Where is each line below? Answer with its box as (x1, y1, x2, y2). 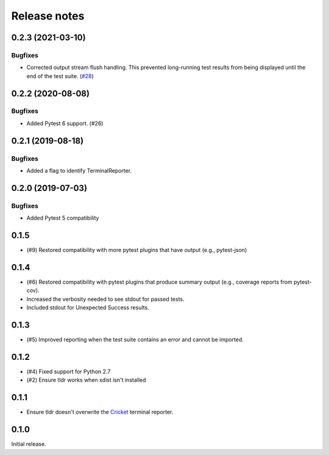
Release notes (11, 9, 85, 23)
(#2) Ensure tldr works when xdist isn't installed (26, 376, 146, 384)
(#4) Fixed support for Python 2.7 (26, 368, 111, 375)
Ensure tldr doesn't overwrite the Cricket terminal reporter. (26, 409, 174, 416)
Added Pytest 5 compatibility (26, 214, 99, 222)
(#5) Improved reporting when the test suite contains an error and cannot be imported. (26, 336, 244, 343)
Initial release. (11, 440, 46, 448)
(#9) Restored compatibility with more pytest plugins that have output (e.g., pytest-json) (26, 246, 247, 254)
